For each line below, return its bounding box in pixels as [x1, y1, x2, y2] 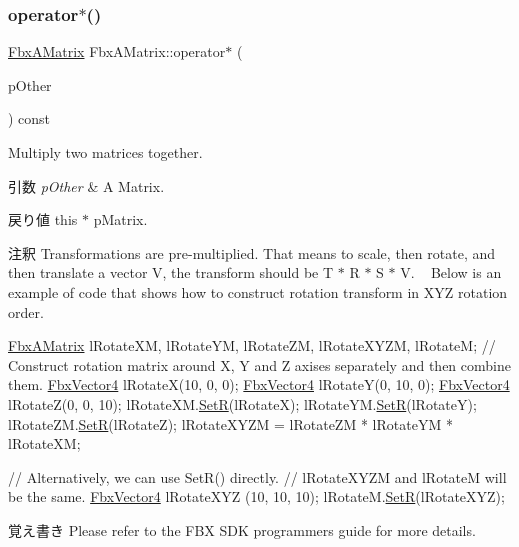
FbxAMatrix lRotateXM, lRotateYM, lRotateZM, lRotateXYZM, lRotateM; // [8, 335, 496, 356]
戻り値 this [8, 209, 78, 230]
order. [8, 301, 44, 322]
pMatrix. [93, 209, 148, 230]
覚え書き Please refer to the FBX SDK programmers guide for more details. [8, 519, 476, 540]
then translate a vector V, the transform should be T [8, 262, 334, 283]
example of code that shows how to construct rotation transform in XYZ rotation [8, 281, 508, 302]
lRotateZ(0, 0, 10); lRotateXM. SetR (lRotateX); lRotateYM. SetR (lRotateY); [8, 393, 477, 414]
